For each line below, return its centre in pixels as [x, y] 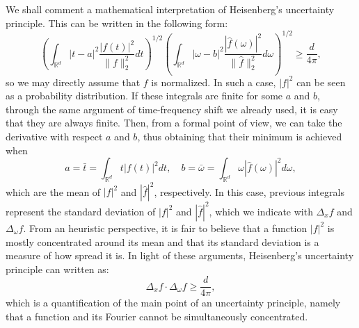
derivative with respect [54, 136]
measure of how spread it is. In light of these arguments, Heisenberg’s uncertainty [180, 255]
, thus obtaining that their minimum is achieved [240, 136]
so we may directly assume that [73, 82]
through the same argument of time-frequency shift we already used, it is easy [172, 109]
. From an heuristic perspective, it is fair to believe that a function [165, 228]
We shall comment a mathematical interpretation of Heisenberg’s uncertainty [170, 9]
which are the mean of [53, 191]
